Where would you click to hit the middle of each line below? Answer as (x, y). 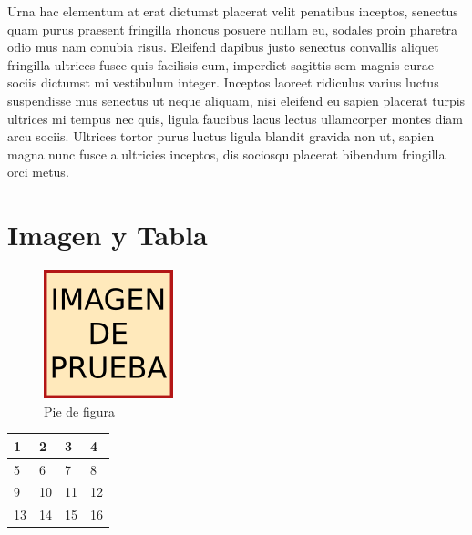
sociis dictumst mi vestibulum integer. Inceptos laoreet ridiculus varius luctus (223, 82)
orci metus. (38, 172)
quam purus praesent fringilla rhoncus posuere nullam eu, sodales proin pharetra (232, 29)
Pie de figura (80, 411)
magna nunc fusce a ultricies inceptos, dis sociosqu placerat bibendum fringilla (226, 154)
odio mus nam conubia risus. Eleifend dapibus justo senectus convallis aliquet (223, 47)
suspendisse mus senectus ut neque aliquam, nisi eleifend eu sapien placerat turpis (236, 100)
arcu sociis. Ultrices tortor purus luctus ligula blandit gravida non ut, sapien (221, 136)
